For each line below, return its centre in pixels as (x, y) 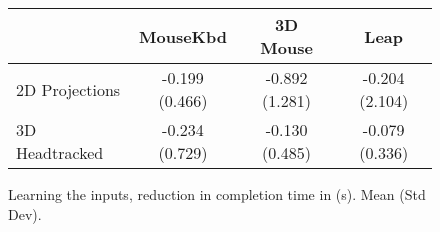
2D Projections (68, 89)
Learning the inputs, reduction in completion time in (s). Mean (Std (217, 194)
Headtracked (60, 152)
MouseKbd (183, 36)
